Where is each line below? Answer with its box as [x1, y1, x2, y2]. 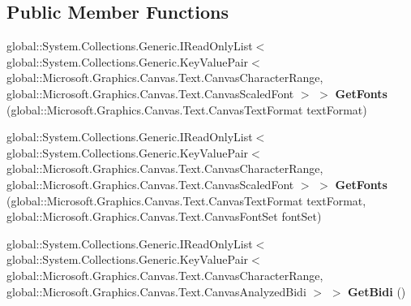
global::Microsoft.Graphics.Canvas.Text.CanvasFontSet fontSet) [6, 208, 322, 225]
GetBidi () [348, 282, 406, 300]
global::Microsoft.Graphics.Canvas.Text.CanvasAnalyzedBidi [6, 282, 306, 300]
